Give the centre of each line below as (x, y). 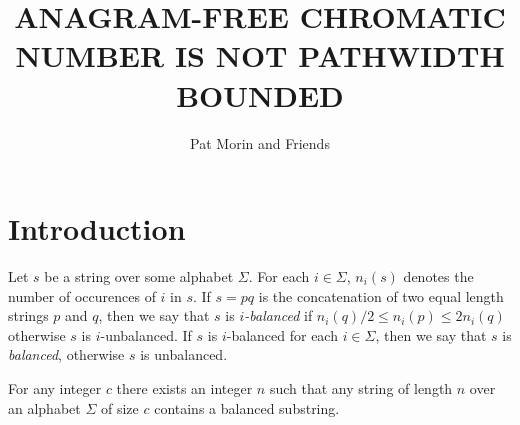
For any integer (55, 388)
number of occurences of (82, 295)
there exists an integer (184, 388)
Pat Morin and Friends (260, 142)
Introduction (97, 228)
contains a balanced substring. (247, 407)
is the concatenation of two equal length (381, 295)
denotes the (438, 276)
